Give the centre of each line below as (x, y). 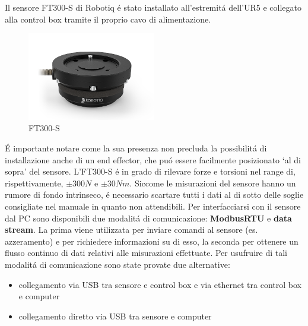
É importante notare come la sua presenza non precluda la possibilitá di (136, 148)
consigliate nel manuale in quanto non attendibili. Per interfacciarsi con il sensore (153, 206)
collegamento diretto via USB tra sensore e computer (115, 316)
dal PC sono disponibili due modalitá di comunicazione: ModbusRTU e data (148, 218)
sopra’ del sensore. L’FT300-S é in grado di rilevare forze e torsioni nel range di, (150, 171)
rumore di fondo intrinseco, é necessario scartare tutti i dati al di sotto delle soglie (154, 194)
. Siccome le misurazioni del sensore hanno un (213, 183)
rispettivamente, (34, 183)
